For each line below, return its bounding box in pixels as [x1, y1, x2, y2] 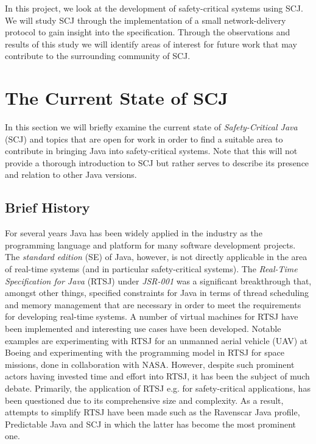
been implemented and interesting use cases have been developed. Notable [5, 322, 281, 335]
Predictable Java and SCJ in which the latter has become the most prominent [5, 417, 297, 430]
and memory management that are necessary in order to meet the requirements [5, 298, 301, 311]
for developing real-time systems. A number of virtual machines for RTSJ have [5, 310, 298, 323]
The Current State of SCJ [5, 85, 228, 110]
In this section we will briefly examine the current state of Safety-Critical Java [5, 121, 298, 133]
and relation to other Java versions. [5, 168, 137, 181]
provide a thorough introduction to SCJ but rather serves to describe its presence [5, 156, 309, 169]
